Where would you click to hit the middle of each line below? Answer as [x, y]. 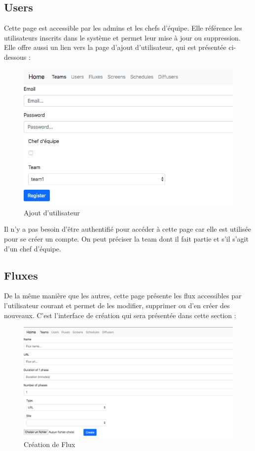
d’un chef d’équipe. [33, 248]
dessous [15, 57]
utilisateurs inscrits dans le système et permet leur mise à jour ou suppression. [122, 37]
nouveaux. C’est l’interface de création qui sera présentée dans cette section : [120, 315]
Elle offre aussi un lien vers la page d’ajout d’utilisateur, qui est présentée [115, 47]
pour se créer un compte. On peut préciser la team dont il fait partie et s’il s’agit [126, 239]
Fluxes [21, 275]
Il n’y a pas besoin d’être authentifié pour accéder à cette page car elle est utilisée [127, 229]
